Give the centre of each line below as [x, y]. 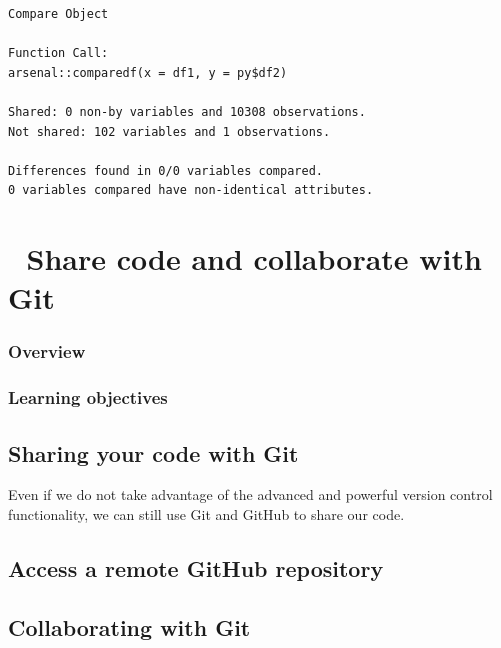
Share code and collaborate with [254, 258]
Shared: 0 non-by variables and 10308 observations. [187, 111]
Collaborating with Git [129, 626]
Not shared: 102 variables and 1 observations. [169, 131]
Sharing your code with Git [153, 452]
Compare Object [58, 14]
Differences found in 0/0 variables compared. [165, 170]
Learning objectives [88, 397]
